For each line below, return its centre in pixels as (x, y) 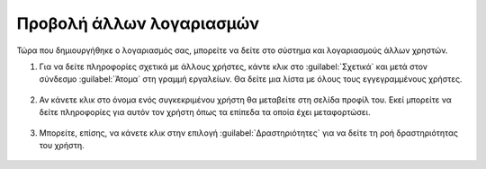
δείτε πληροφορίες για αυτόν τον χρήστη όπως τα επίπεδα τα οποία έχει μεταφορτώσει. (205, 112)
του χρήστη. (62, 145)
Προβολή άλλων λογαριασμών (138, 23)
